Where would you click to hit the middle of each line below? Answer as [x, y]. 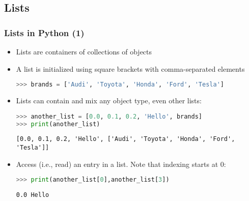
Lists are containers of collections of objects [84, 51]
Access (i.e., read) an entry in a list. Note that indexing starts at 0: [121, 164]
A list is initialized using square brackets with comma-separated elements [130, 68]
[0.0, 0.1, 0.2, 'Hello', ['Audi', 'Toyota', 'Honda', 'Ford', [126, 139]
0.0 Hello [33, 195]
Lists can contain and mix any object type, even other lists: [109, 101]
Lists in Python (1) [44, 32]
